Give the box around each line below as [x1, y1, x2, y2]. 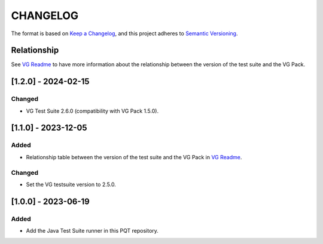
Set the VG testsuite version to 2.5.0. [26, 181, 116, 188]
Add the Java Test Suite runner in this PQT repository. [26, 227, 159, 234]
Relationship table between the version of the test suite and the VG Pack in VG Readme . [26, 153, 242, 160]
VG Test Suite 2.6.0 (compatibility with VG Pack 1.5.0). [26, 107, 159, 115]
